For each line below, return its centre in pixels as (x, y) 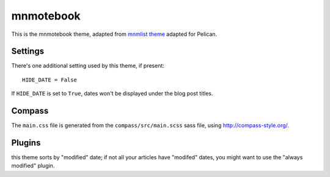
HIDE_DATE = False (50, 80)
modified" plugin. (33, 166)
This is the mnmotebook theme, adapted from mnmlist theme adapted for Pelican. (114, 34)
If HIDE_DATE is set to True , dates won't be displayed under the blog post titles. (112, 94)
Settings (28, 51)
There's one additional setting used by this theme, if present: (88, 66)
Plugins (26, 143)
